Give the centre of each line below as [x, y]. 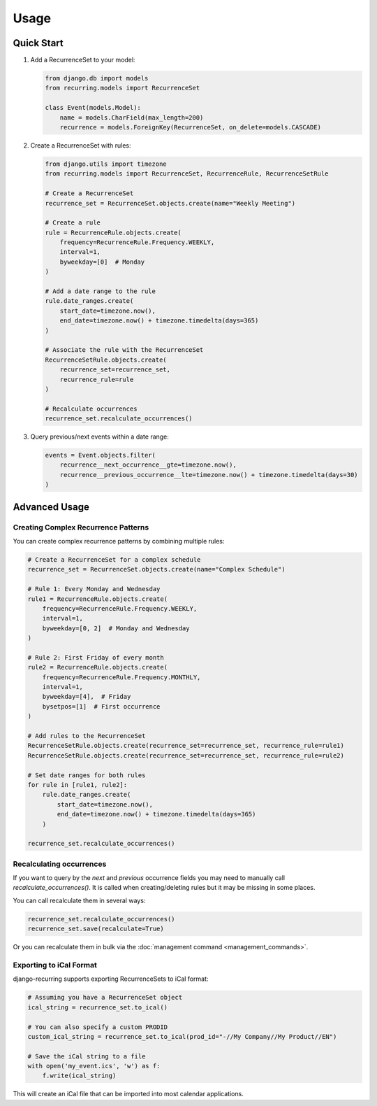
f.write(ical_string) [79, 1076]
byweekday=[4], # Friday [87, 697]
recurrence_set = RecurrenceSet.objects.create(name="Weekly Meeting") [170, 203]
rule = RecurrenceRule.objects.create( [113, 232]
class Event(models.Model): [93, 108]
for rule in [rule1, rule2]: [77, 785]
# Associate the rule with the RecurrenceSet [124, 350]
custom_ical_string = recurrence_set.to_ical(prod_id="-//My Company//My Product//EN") [182, 1036]
